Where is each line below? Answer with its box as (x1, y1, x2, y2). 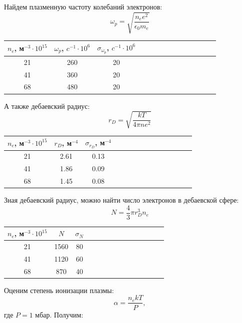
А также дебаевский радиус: (4, 100, 90, 111)
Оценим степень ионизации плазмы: (4, 285, 114, 295)
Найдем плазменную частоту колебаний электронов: (4, 1, 162, 11)
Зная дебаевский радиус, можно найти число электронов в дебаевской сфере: (4, 195, 239, 205)
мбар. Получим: (35, 309, 83, 320)
